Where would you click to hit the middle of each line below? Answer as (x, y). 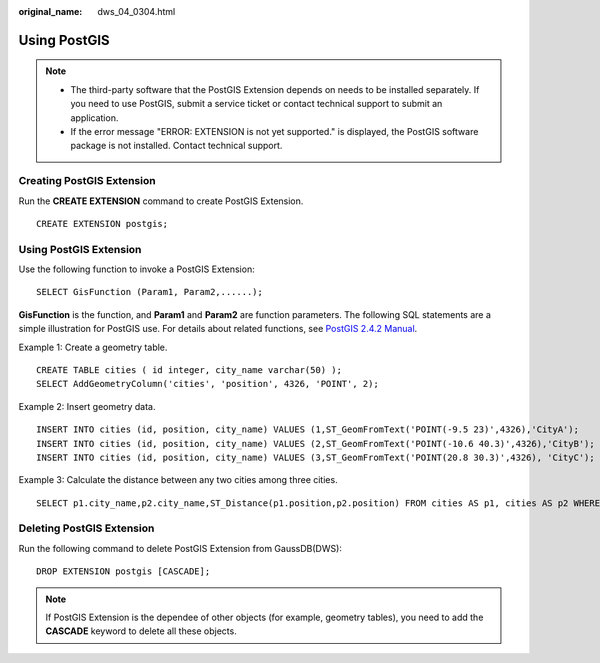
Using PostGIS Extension (80, 249)
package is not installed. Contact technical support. (176, 146)
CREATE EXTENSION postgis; (102, 223)
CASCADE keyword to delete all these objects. (141, 631)
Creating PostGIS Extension (87, 181)
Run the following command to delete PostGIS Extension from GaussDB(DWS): (180, 548)
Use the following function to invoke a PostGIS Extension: (136, 269)
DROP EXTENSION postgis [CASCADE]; (123, 571)
